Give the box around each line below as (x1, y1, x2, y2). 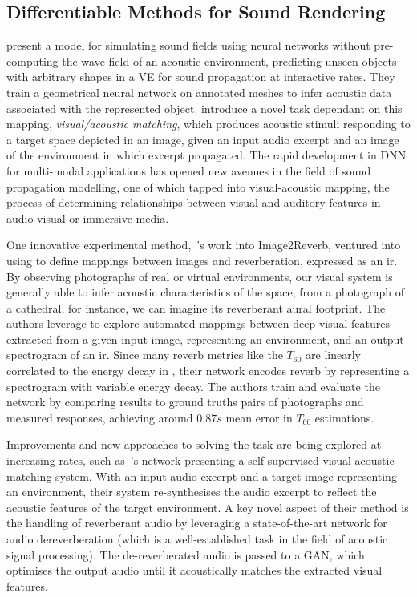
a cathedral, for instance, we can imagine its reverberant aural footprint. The (6, 299, 386, 316)
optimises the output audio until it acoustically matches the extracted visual (6, 562, 383, 579)
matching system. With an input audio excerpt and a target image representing (6, 467, 397, 484)
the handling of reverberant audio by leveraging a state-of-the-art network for (6, 514, 387, 531)
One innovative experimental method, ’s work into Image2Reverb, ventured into (6, 236, 401, 253)
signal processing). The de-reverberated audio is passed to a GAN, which (6, 546, 365, 563)
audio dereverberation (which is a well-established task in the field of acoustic (6, 530, 388, 547)
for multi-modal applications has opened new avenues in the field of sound (6, 162, 371, 179)
